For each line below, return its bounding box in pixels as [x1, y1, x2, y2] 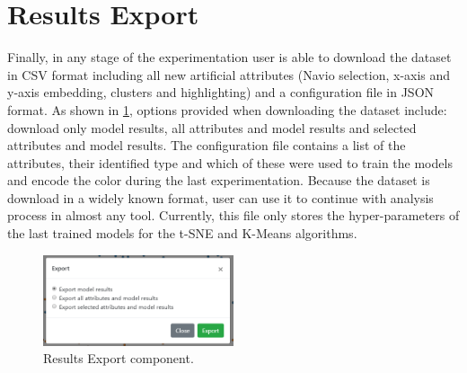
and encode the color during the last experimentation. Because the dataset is [7, 171, 430, 190]
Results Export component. [43, 349, 194, 368]
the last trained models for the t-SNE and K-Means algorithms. [7, 224, 357, 243]
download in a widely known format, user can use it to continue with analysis [7, 188, 434, 207]
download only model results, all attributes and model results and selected [7, 118, 417, 137]
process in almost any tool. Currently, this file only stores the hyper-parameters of [7, 206, 460, 225]
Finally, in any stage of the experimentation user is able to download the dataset [7, 48, 452, 67]
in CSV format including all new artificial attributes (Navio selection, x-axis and [7, 65, 451, 84]
